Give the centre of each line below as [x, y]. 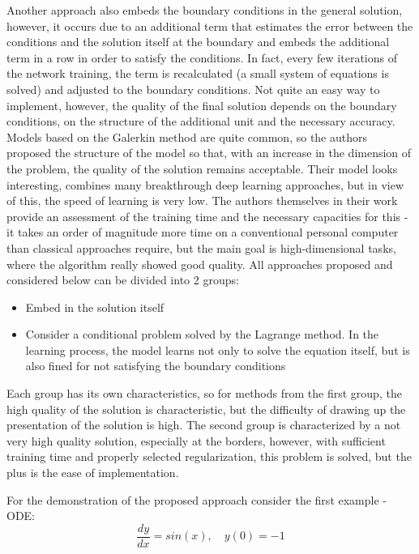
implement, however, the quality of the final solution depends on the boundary [202, 105]
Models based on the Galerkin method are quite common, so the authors [187, 136]
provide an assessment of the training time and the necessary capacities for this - [207, 216]
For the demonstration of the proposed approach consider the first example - [197, 499]
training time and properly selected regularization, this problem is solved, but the [209, 456]
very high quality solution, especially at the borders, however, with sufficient [196, 440]
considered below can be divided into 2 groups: [123, 280]
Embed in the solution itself [95, 307]
